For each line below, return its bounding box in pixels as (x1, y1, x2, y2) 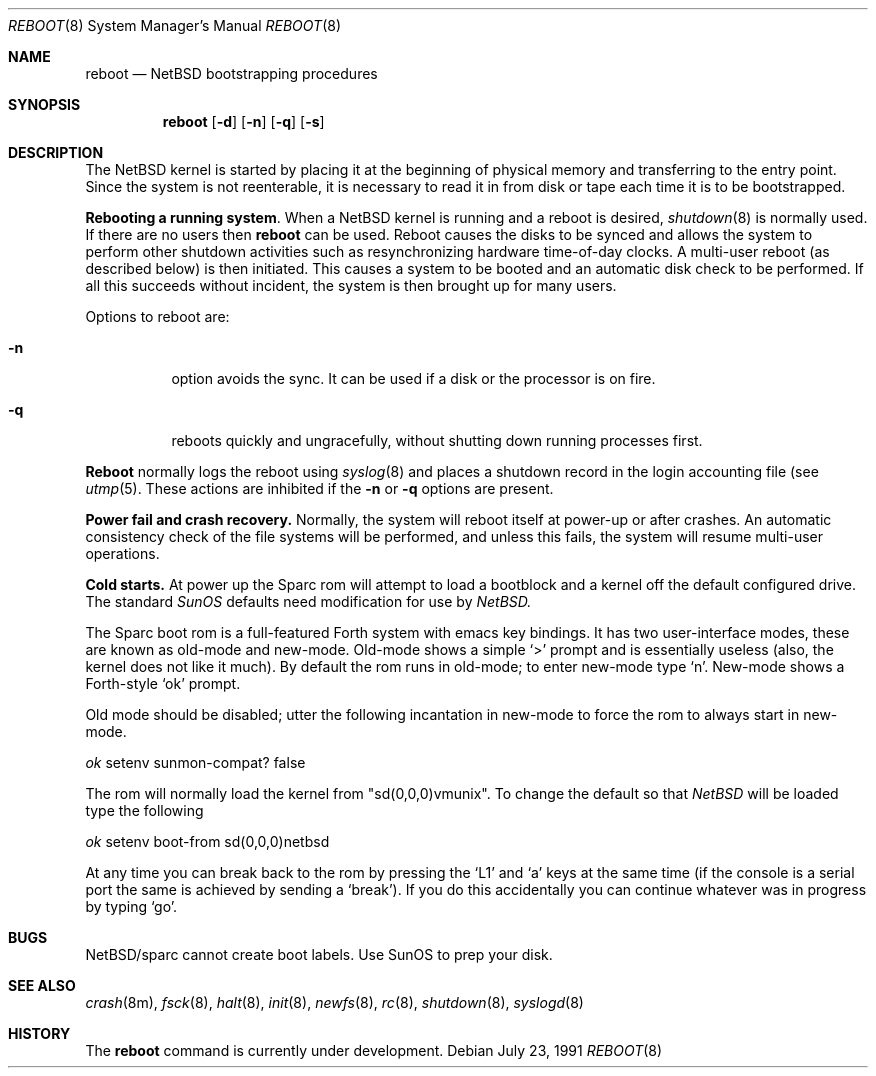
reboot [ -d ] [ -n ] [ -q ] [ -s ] (162, 113, 325, 130)
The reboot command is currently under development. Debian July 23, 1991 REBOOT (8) (85, 1042, 663, 1059)
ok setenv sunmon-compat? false (85, 754, 306, 771)
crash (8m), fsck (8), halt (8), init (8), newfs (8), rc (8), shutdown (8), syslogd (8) (85, 994, 584, 1011)
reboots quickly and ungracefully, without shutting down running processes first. (171, 432, 703, 449)
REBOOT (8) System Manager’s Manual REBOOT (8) (8, 17, 342, 34)
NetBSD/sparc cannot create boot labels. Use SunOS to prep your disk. (85, 946, 553, 963)
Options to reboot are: (85, 308, 230, 325)
